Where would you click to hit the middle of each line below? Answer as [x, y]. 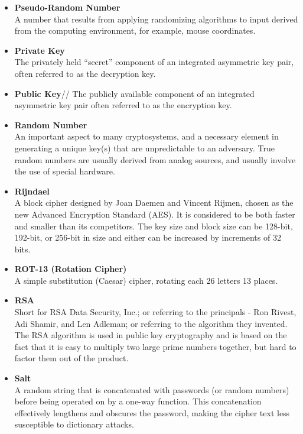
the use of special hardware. [65, 171]
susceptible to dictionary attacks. [74, 424]
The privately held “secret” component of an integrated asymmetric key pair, [154, 62]
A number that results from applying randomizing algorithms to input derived [156, 19]
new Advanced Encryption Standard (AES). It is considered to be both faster [155, 214]
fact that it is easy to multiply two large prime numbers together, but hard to [155, 346]
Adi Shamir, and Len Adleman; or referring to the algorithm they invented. [151, 323]
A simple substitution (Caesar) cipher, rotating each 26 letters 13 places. [146, 280]
